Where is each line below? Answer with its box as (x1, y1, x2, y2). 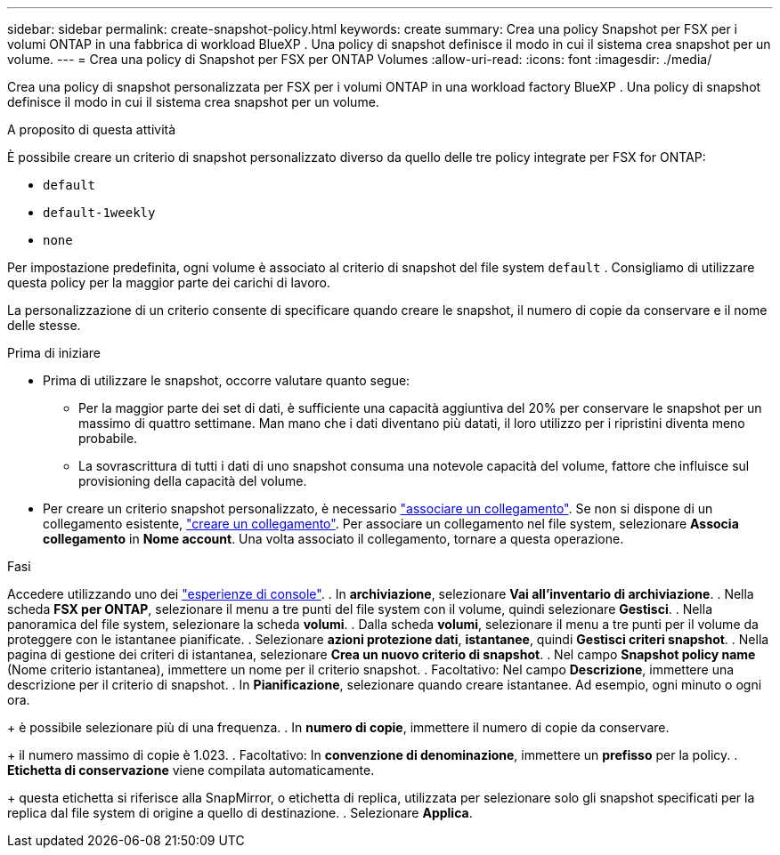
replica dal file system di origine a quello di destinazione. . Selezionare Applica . (7, 805, 473, 820)
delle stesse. (7, 318, 81, 333)
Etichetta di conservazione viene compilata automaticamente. (7, 762, 375, 778)
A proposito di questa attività (7, 122, 176, 137)
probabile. (78, 431, 138, 446)
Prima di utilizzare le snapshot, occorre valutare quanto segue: (43, 373, 410, 388)
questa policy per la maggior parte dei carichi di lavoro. (7, 275, 331, 290)
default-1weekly (43, 206, 156, 220)
